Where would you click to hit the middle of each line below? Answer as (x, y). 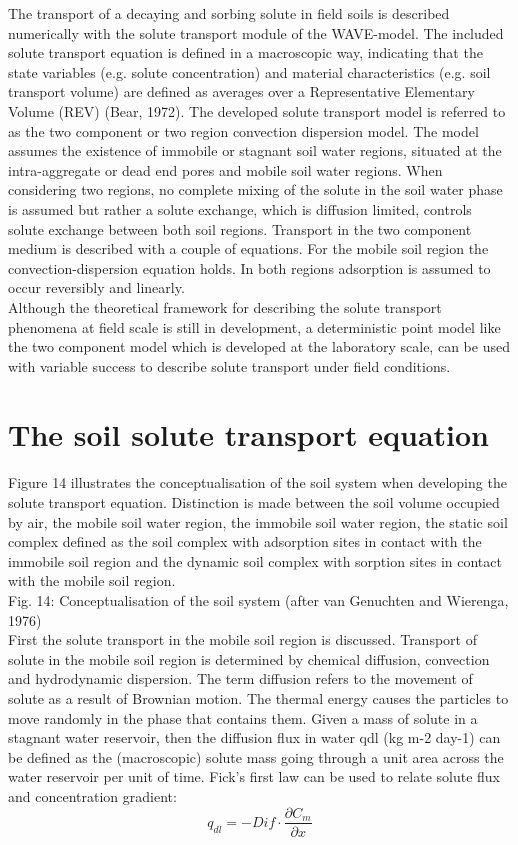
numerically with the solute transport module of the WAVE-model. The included (256, 32)
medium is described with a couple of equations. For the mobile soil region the (248, 248)
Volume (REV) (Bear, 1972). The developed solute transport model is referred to (257, 110)
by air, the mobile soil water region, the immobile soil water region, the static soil (258, 521)
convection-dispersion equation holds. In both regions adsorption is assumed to (249, 267)
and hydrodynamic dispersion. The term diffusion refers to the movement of (240, 678)
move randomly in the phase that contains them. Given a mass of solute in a (243, 717)
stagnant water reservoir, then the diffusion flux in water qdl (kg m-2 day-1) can (254, 737)
